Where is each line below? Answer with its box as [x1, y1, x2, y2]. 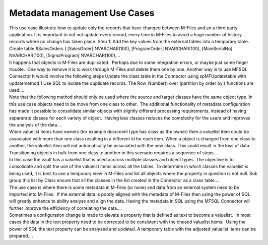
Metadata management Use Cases [9, 7, 155, 18]
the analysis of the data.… [9, 122, 62, 128]
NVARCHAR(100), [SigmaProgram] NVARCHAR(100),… [9, 53, 121, 59]
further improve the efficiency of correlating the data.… [9, 205, 122, 211]
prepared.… [9, 233, 33, 239]
